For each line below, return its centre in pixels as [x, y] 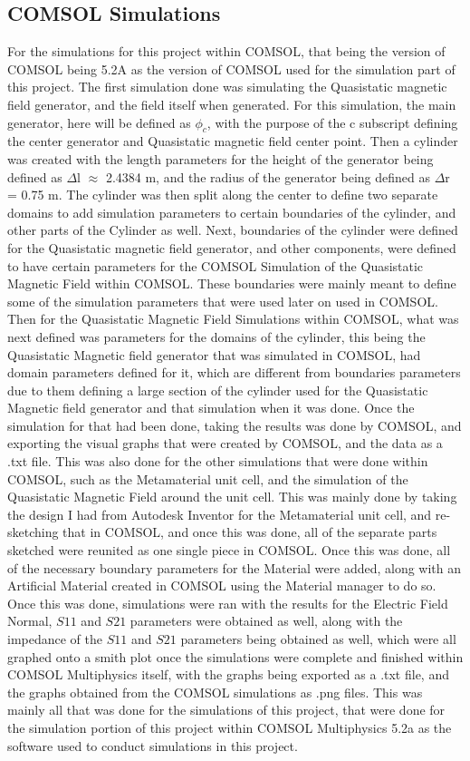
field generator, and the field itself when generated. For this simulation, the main [232, 104]
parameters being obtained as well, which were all [318, 639]
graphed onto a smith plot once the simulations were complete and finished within [235, 656]
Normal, [30, 621]
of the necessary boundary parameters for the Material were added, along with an [235, 567]
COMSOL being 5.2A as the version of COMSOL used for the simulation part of [231, 68]
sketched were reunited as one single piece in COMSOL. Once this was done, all [229, 550]
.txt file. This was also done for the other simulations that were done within [218, 461]
